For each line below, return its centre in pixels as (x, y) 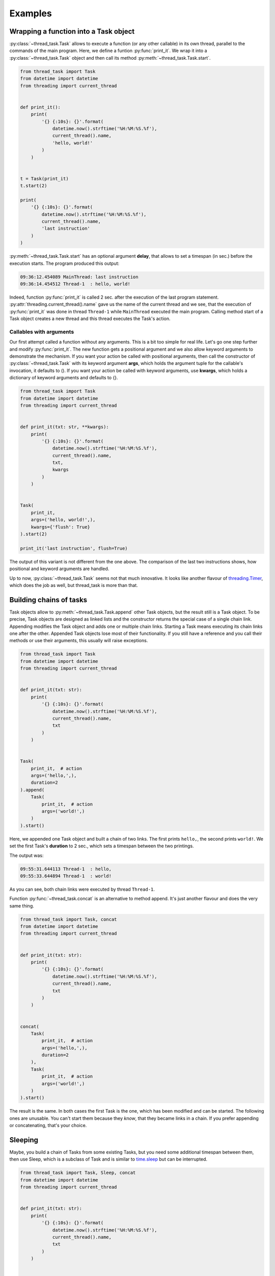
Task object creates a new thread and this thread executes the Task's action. (90, 318)
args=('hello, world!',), (63, 520)
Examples (31, 13)
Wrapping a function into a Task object (72, 31)
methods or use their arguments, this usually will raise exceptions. (79, 641)
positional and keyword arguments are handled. (59, 569)
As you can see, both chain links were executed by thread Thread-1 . (82, 889)
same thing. (22, 905)
